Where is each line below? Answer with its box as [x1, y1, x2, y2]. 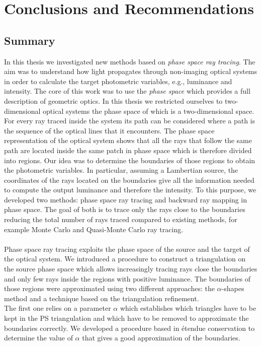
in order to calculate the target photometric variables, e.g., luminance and [4, 76, 232, 86]
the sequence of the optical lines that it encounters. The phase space [4, 125, 215, 135]
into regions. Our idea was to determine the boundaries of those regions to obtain [4, 155, 255, 165]
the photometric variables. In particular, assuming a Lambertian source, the [4, 165, 238, 175]
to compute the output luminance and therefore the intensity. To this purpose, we [4, 184, 256, 195]
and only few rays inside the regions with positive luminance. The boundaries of [4, 273, 251, 284]
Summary [4, 32, 55, 48]
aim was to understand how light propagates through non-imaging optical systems [4, 66, 257, 77]
